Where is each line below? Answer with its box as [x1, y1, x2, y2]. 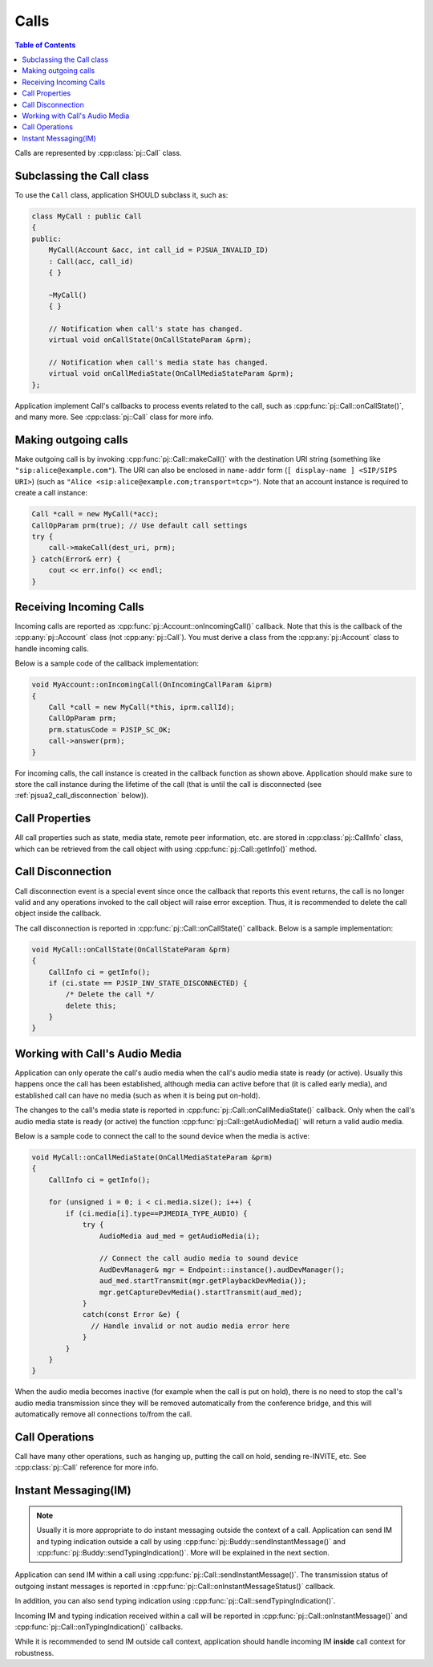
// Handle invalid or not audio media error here [91, 1321, 290, 1331]
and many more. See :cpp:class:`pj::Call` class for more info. [14, 412, 214, 422]
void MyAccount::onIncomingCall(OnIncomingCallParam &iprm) [31, 680, 273, 690]
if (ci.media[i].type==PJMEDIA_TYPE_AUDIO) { [65, 1208, 248, 1218]
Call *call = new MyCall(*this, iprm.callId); [48, 703, 236, 712]
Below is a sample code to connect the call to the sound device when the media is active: [14, 1131, 310, 1140]
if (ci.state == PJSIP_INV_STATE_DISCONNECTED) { [48, 978, 248, 988]
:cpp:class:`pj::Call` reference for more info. [14, 1462, 159, 1473]
